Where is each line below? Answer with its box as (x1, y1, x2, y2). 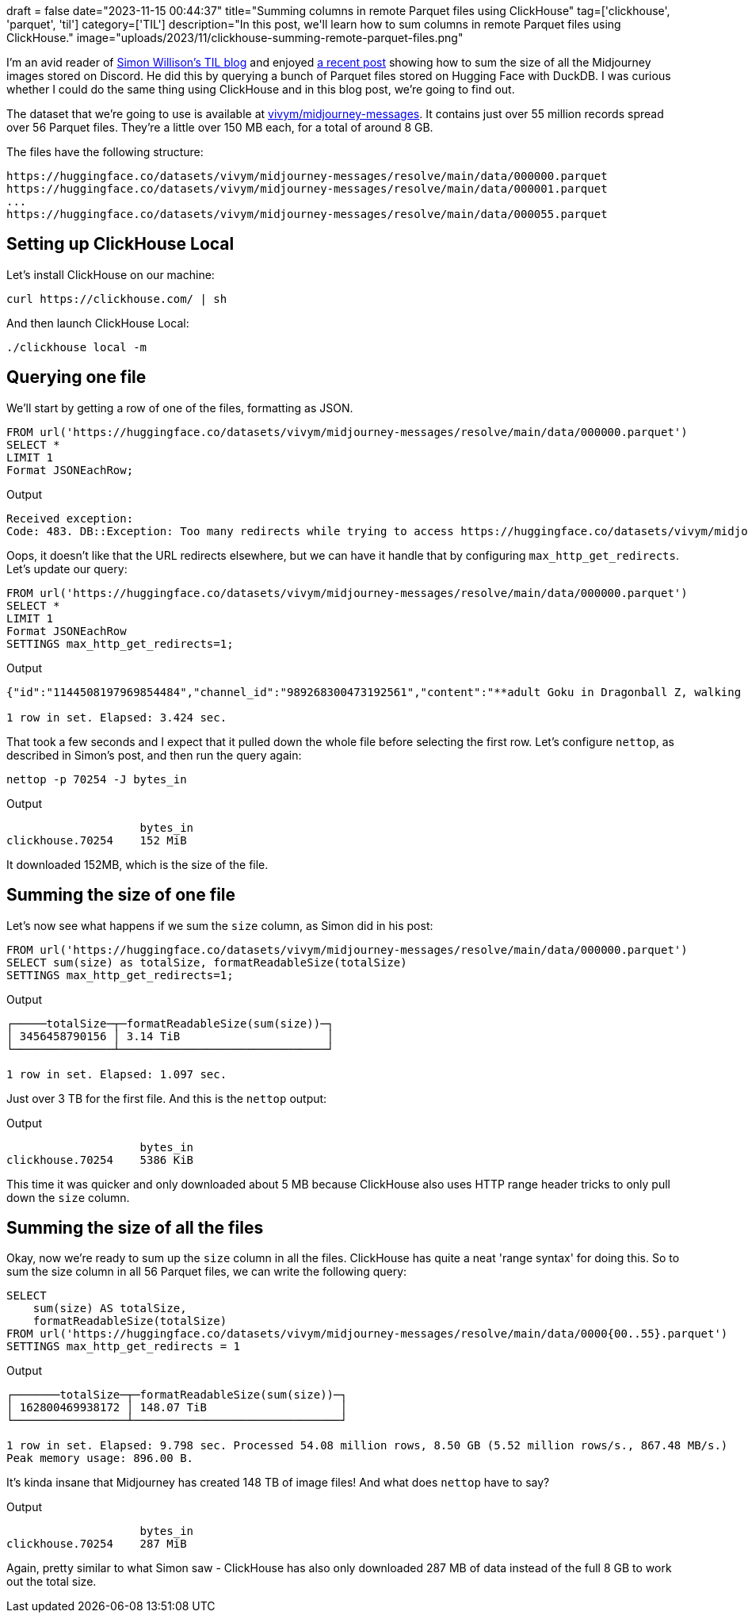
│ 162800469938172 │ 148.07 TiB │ (6, 1401, 347, 1414)
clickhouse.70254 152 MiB (6, 833, 187, 847)
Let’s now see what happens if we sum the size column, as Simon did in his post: (6, 918, 433, 932)
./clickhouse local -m (6, 340, 147, 354)
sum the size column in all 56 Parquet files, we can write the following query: (6, 1265, 407, 1279)
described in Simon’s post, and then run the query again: (6, 748, 302, 762)
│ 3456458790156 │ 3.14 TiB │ (6, 1029, 334, 1043)
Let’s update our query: (6, 561, 128, 576)
